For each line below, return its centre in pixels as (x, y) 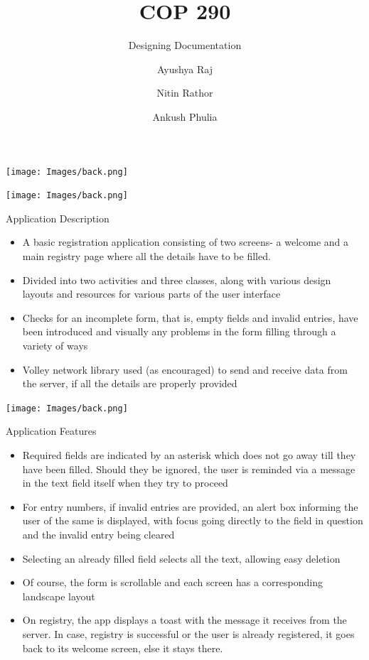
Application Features (51, 431)
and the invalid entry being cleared (98, 534)
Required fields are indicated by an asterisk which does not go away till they (189, 455)
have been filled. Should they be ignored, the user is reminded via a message (189, 469)
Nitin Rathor (185, 93)
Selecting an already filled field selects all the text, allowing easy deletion (181, 558)
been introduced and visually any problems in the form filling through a (179, 331)
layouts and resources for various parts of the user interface (151, 294)
